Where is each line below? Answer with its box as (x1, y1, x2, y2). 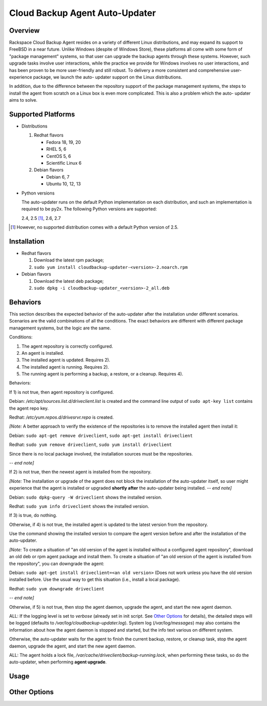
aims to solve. (9, 97, 38, 103)
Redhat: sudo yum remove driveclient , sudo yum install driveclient (9, 442, 172, 448)
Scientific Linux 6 (46, 160, 82, 166)
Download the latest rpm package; (34, 257, 104, 263)
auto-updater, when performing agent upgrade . (9, 659, 107, 665)
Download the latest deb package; (34, 278, 104, 284)
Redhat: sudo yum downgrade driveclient (9, 585, 105, 591)
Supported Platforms (9, 110, 75, 119)
